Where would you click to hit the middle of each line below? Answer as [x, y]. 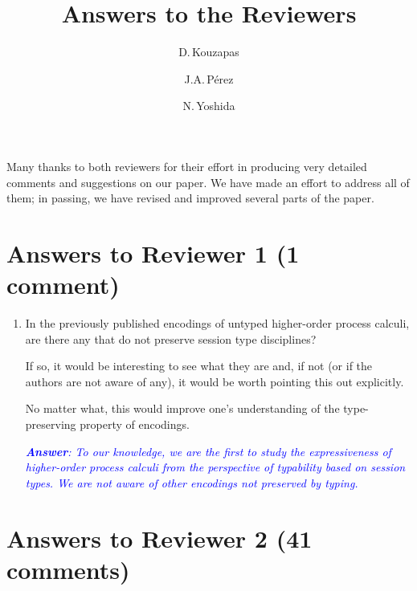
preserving [51, 424]
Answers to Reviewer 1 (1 [153, 253]
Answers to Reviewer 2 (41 [159, 538]
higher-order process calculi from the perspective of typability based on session [215, 467]
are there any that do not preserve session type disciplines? [171, 338]
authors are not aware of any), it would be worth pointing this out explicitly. [215, 381]
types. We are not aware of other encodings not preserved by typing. [192, 482]
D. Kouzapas [209, 52]
